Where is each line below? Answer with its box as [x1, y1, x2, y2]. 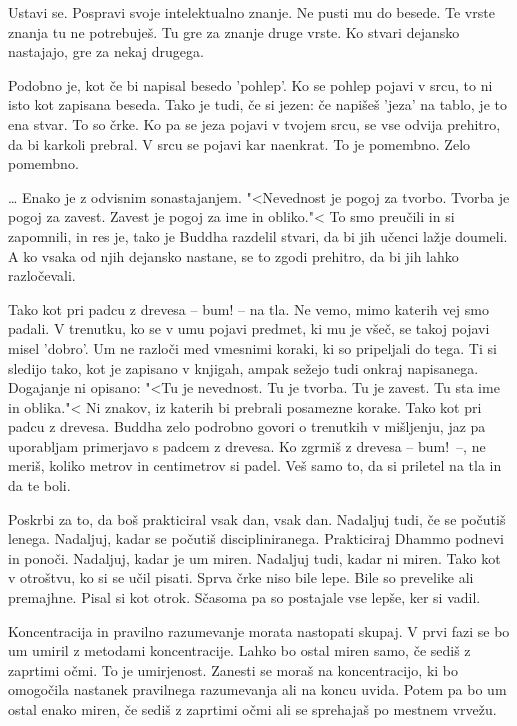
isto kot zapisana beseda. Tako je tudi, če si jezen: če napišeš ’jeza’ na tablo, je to [8, 94, 507, 115]
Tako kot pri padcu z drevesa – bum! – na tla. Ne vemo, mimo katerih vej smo [8, 298, 489, 319]
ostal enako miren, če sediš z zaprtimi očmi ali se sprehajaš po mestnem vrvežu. [8, 699, 497, 719]
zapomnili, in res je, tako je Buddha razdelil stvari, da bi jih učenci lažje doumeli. [8, 225, 508, 246]
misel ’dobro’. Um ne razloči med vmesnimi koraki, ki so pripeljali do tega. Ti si [8, 337, 497, 358]
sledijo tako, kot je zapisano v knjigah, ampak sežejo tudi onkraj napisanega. [8, 357, 479, 378]
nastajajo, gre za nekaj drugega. [8, 41, 204, 62]
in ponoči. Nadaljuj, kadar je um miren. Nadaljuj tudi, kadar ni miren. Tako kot [8, 547, 501, 568]
